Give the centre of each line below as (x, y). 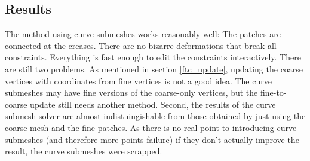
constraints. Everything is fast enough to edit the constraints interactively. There (153, 57)
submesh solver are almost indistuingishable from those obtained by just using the (155, 116)
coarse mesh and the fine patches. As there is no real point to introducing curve (151, 127)
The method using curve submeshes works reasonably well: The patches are (143, 34)
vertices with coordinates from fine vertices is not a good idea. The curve (138, 80)
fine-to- (273, 92)
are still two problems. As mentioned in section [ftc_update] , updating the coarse (154, 69)
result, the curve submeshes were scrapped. (84, 151)
